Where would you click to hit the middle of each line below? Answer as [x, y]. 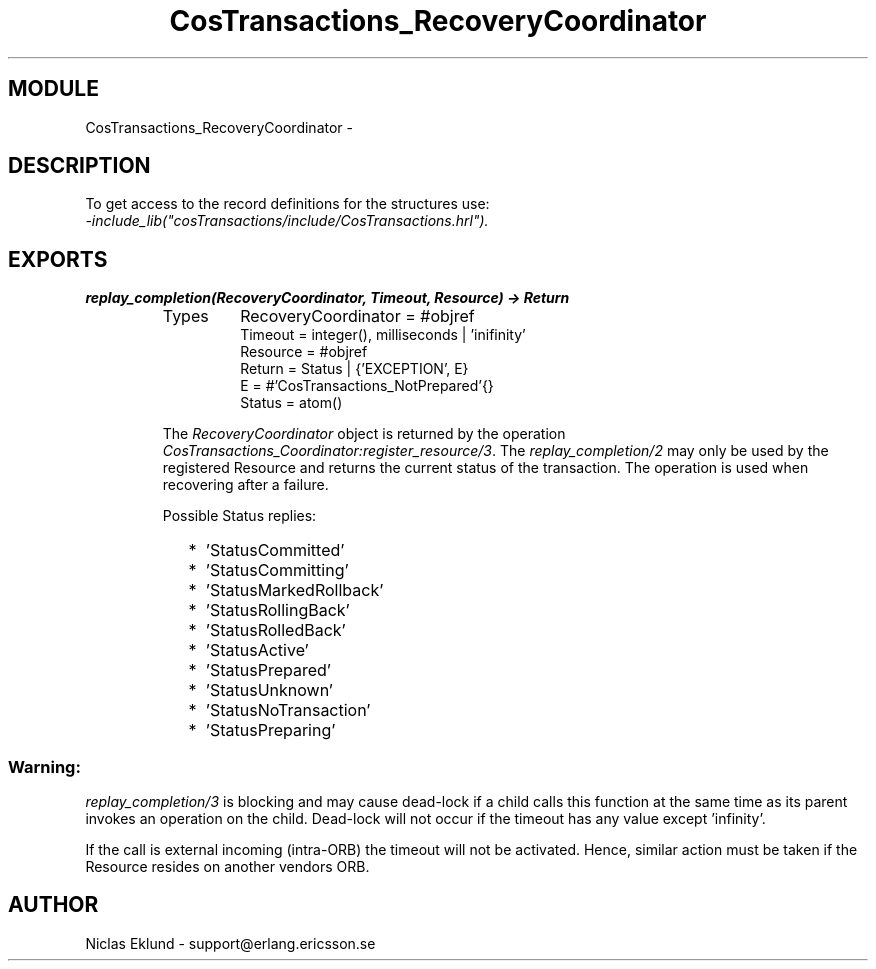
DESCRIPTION [79, 166]
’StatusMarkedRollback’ [294, 590]
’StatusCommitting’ [277, 570]
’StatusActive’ [257, 650]
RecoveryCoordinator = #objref [357, 316]
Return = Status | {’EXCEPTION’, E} [354, 369]
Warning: [44, 766]
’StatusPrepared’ [268, 670]
